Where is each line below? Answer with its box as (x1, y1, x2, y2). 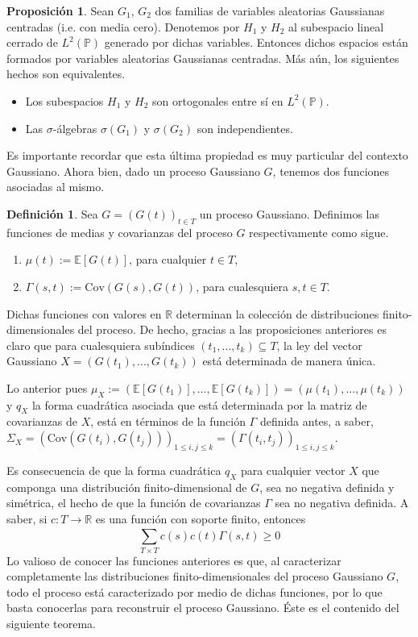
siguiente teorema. (6, 614, 96, 631)
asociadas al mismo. (6, 178, 105, 195)
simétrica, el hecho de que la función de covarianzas (6, 494, 261, 511)
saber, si (6, 510, 48, 527)
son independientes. (197, 119, 293, 136)
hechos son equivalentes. (6, 65, 126, 82)
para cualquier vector (240, 461, 346, 478)
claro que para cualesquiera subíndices (6, 336, 195, 353)
